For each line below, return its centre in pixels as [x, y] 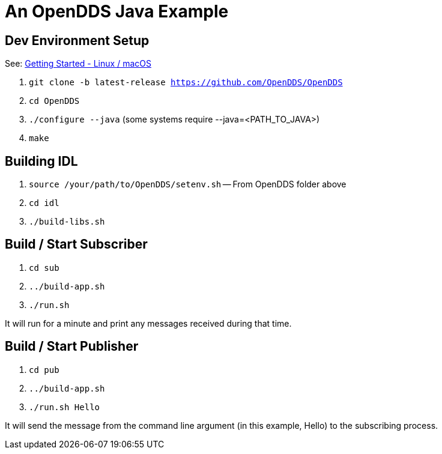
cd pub [44, 370]
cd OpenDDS [54, 101]
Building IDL [41, 161]
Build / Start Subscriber [76, 244]
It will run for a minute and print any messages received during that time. [148, 323]
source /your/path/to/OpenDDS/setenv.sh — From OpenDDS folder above [188, 184]
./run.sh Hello [65, 407]
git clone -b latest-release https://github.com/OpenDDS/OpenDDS [186, 83]
